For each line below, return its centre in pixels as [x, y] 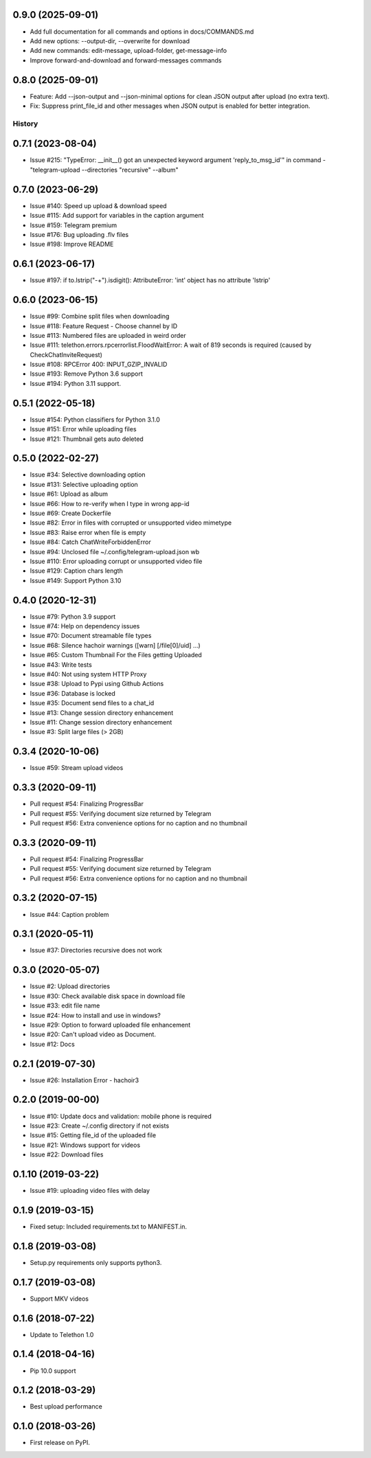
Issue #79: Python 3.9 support [73, 616]
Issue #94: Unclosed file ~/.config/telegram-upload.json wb [114, 551]
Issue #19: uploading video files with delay [90, 1190]
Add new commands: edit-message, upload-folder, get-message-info [128, 51]
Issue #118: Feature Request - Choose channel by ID [104, 326]
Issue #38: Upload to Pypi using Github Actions [97, 684]
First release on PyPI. [60, 1443]
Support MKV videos [59, 1299]
